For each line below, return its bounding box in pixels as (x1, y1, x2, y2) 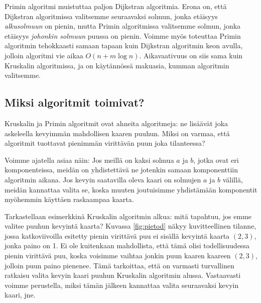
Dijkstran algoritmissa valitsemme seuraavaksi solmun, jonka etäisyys (5, 11, 218, 21)
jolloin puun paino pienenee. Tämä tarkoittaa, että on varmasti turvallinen (5, 260, 234, 270)
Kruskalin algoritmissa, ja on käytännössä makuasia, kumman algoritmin (5, 60, 229, 70)
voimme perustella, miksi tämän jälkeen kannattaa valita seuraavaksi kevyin (5, 279, 239, 290)
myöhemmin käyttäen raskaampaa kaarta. (5, 194, 134, 205)
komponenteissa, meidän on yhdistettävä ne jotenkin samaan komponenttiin (5, 164, 238, 175)
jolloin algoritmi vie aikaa (5, 50, 83, 60)
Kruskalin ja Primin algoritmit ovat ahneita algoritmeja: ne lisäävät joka (5, 118, 228, 128)
